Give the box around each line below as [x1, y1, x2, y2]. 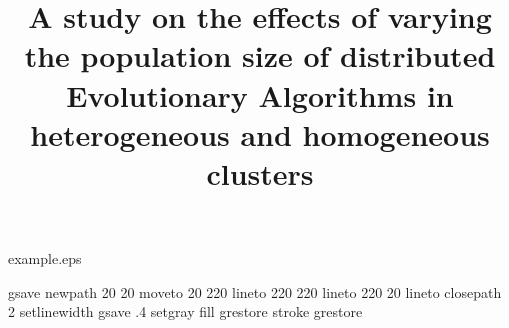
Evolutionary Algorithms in [66, 74, 454, 115]
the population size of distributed [24, 35, 496, 76]
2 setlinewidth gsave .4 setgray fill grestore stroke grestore [8, 301, 363, 322]
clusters [206, 152, 314, 193]
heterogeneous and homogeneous [30, 113, 490, 154]
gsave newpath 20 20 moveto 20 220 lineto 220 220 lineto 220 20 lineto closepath [8, 281, 502, 302]
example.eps [8, 248, 82, 269]
